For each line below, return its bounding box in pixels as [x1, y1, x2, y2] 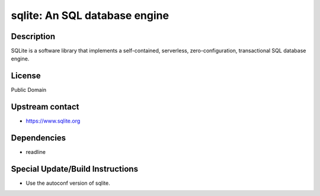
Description [11, 31, 56, 41]
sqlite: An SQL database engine [11, 9, 169, 22]
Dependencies [11, 133, 66, 143]
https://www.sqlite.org [25, 117, 81, 124]
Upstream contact [11, 102, 79, 112]
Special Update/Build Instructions [11, 163, 139, 174]
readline [25, 149, 46, 156]
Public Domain [11, 86, 47, 94]
